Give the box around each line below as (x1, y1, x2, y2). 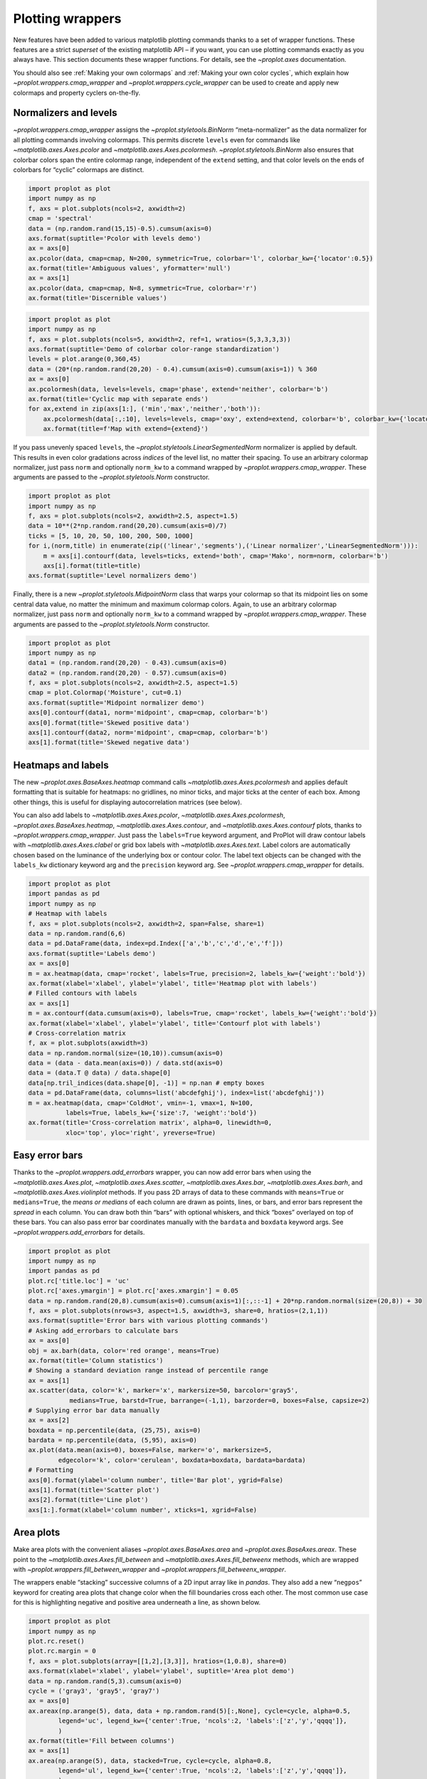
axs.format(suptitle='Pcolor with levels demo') (28, 234, 201, 242)
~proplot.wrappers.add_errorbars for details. (13, 1228, 145, 1236)
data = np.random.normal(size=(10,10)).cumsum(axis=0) (28, 1049, 223, 1057)
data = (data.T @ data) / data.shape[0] (28, 1069, 171, 1077)
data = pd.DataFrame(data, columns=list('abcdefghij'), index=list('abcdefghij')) (28, 1089, 325, 1097)
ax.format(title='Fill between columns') (28, 1736, 175, 1745)
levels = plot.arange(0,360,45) (28, 355, 142, 363)
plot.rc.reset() (28, 1637, 85, 1645)
